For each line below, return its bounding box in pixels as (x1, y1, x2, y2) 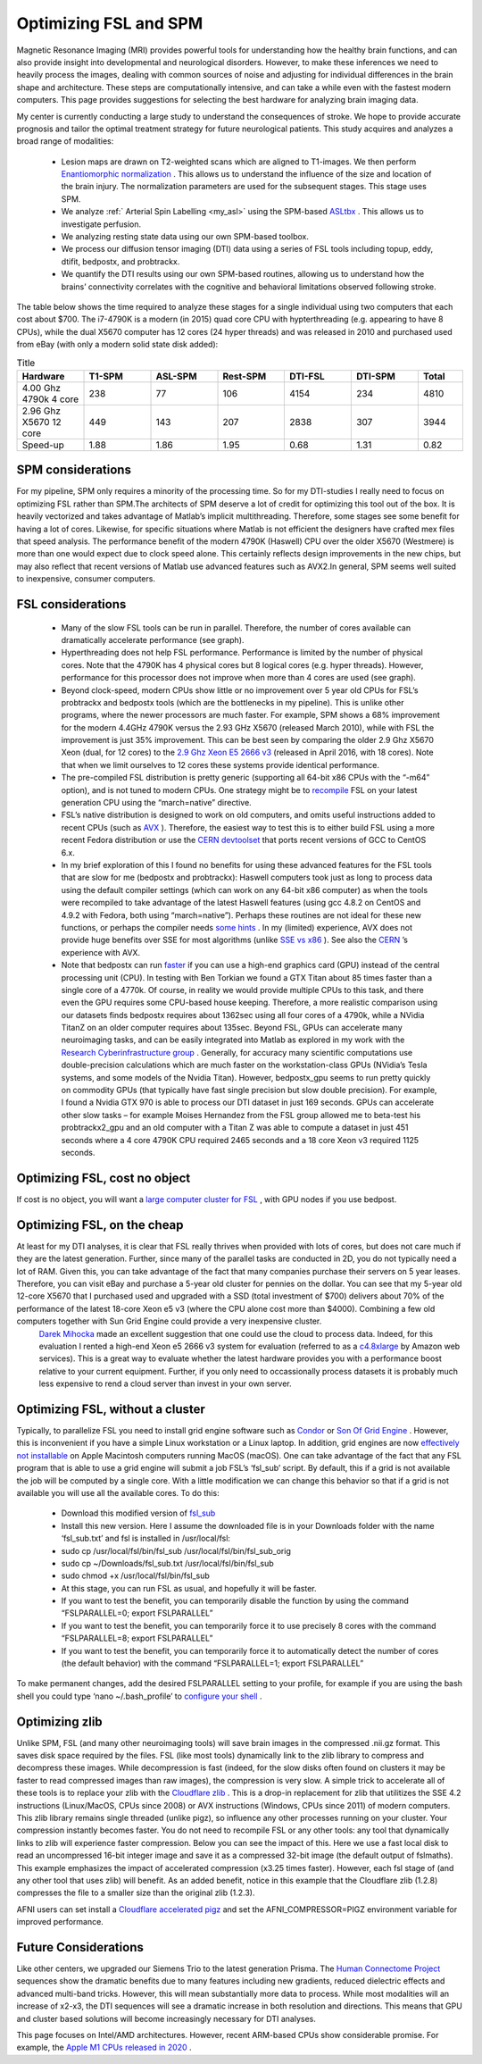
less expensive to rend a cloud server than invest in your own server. (38, 1378, 292, 1389)
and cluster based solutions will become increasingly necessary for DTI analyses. (16, 2013, 316, 2024)
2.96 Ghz (21, 405, 62, 417)
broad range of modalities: (16, 136, 114, 146)
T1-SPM (88, 370, 124, 382)
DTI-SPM (355, 370, 396, 382)
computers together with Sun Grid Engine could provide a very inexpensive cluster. (16, 1316, 322, 1326)
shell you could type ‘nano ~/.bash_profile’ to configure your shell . (16, 1691, 262, 1701)
